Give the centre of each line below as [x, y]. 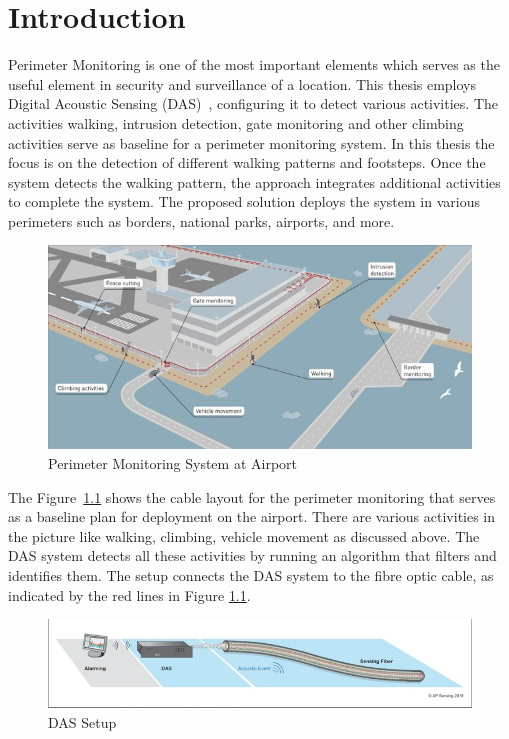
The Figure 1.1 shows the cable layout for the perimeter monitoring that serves [252, 496]
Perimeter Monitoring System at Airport [172, 463]
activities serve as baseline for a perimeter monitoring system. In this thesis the [251, 142]
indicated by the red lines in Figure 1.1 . [129, 594]
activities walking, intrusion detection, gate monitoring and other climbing [236, 122]
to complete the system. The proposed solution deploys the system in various [244, 201]
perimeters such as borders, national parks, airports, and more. [201, 220]
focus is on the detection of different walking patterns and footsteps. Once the [247, 162]
